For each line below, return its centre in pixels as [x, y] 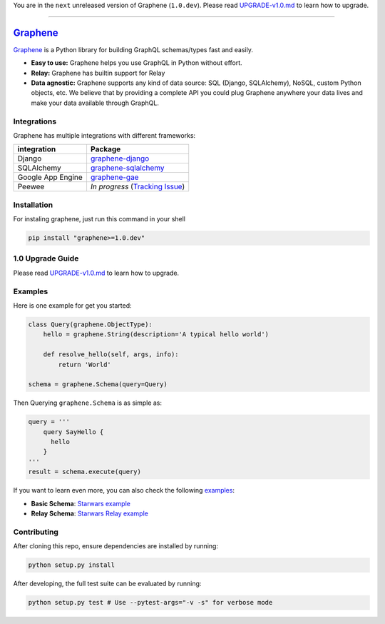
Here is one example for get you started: [72, 306]
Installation [33, 205]
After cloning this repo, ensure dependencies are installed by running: [116, 546]
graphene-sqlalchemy [127, 168]
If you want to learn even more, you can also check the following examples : [124, 490]
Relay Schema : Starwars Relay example [90, 513]
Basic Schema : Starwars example [81, 503]
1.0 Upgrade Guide [46, 258]
